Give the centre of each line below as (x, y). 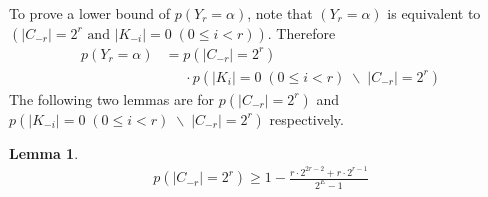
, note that (280, 13)
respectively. (306, 118)
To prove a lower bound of (90, 13)
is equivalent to (434, 13)
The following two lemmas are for (112, 98)
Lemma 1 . (44, 152)
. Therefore (301, 32)
